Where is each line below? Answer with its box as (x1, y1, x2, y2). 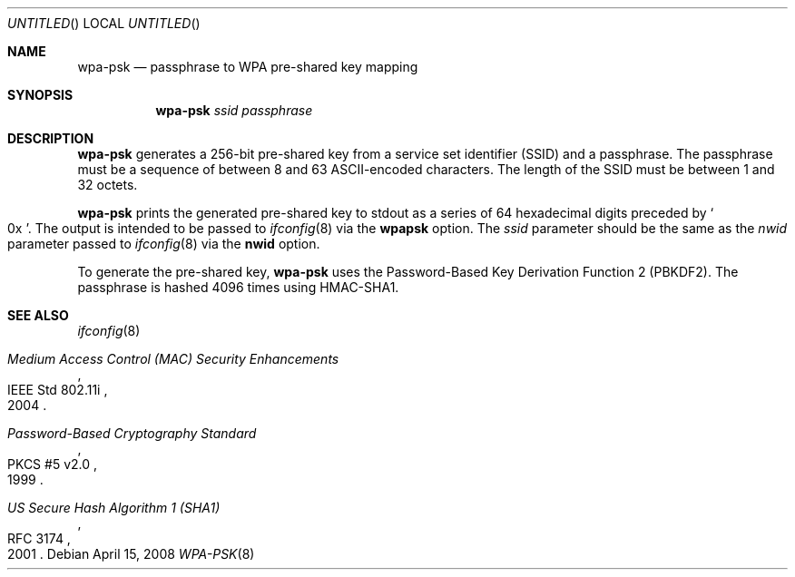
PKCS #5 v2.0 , (7, 456, 98, 472)
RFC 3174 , (7, 531, 71, 546)
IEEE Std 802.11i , (7, 382, 108, 397)
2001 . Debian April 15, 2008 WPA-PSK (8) (7, 546, 255, 562)
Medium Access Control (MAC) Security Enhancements (7, 351, 339, 367)
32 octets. (77, 177, 138, 192)
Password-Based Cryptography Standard (7, 425, 257, 441)
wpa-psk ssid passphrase (155, 103, 313, 118)
